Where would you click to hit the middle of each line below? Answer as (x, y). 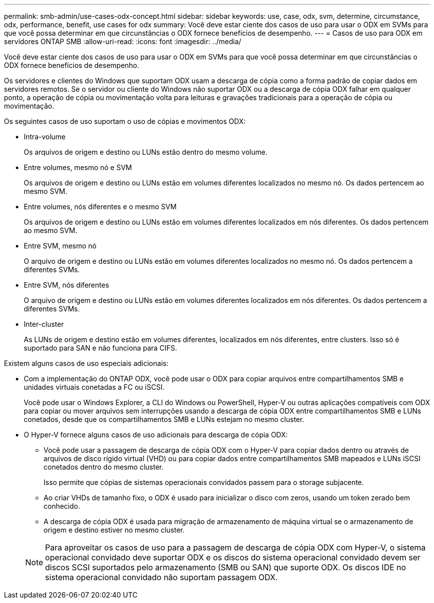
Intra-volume (45, 137)
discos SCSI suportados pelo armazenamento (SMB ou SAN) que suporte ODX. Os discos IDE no (226, 567)
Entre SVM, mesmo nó (60, 246)
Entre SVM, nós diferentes (67, 285)
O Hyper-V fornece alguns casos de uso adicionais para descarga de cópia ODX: (156, 435)
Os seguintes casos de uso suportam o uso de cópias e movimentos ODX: (125, 121)
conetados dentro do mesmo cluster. (104, 467)
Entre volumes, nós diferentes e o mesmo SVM (100, 207)
